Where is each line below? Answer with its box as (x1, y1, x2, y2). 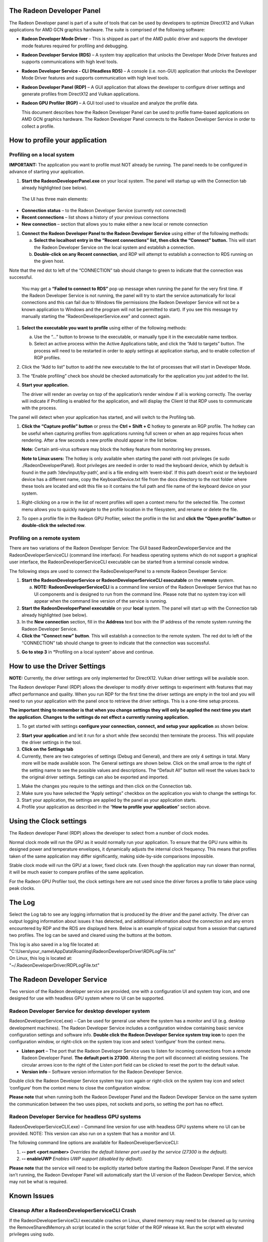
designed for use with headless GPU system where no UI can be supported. (9, 995, 165, 1001)
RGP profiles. (34, 355, 61, 361)
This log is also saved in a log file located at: (9, 941, 100, 947)
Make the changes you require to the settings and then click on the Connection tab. (21, 783, 193, 789)
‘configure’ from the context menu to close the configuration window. (9, 1085, 151, 1090)
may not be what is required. (9, 1179, 68, 1185)
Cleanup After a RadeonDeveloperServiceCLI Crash (9, 1207, 136, 1214)
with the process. (21, 405, 57, 411)
